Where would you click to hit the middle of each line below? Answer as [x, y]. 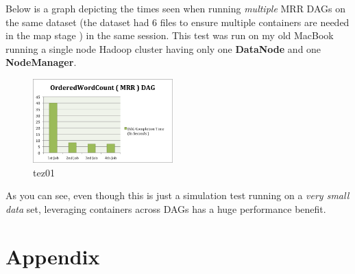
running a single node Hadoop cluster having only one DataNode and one [163, 48]
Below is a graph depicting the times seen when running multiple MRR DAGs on [175, 8]
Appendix [53, 256]
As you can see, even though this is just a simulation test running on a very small [177, 195]
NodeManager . [41, 62]
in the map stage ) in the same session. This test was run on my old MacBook [170, 35]
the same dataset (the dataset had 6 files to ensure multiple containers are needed [177, 22]
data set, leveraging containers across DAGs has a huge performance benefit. [166, 209]
